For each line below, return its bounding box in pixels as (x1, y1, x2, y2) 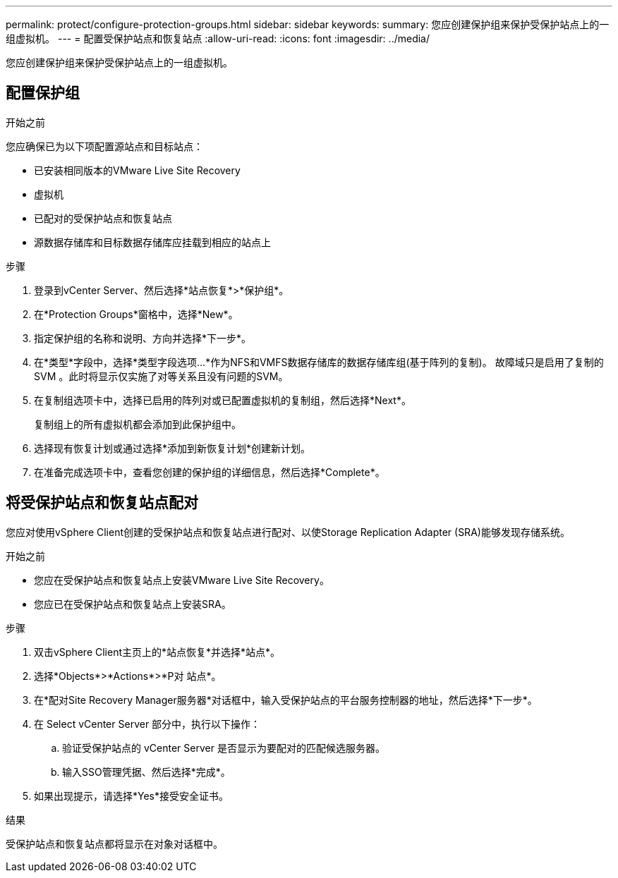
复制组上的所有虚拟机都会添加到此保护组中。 (34, 417, 241, 430)
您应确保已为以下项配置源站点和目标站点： (6, 140, 203, 152)
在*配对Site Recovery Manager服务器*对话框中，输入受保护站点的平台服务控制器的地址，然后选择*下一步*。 (34, 693, 538, 706)
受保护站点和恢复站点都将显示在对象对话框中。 (6, 837, 223, 850)
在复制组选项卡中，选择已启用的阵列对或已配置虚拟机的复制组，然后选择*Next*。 (34, 394, 411, 406)
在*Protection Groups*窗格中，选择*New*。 (34, 307, 238, 320)
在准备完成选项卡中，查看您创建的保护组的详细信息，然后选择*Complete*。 (34, 465, 385, 478)
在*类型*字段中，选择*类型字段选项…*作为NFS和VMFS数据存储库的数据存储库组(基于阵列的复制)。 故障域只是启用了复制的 (34, 355, 604, 368)
